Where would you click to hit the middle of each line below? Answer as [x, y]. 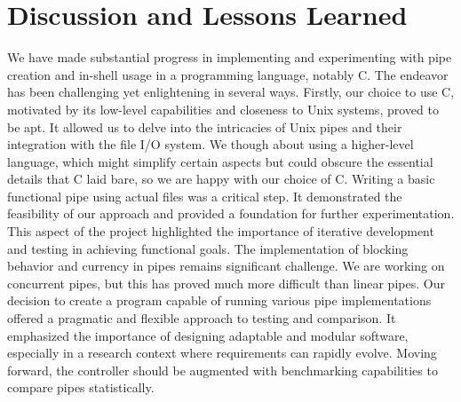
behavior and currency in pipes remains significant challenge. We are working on [226, 266]
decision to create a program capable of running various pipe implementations [219, 300]
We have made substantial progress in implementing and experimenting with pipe [230, 57]
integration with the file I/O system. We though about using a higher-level [211, 144]
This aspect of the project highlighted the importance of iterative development [221, 231]
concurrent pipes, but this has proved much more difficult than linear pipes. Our [226, 283]
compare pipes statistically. [81, 387]
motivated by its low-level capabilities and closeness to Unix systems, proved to [223, 109]
